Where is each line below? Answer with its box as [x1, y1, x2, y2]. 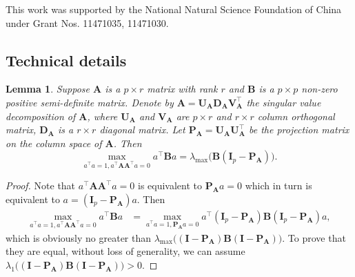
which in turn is [245, 178, 312, 193]
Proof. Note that [6, 178, 76, 193]
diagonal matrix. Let [99, 122, 185, 137]
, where [87, 108, 118, 123]
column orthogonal [257, 108, 335, 123]
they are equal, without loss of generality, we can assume [6, 244, 245, 258]
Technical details [6, 49, 127, 70]
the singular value [246, 95, 321, 109]
